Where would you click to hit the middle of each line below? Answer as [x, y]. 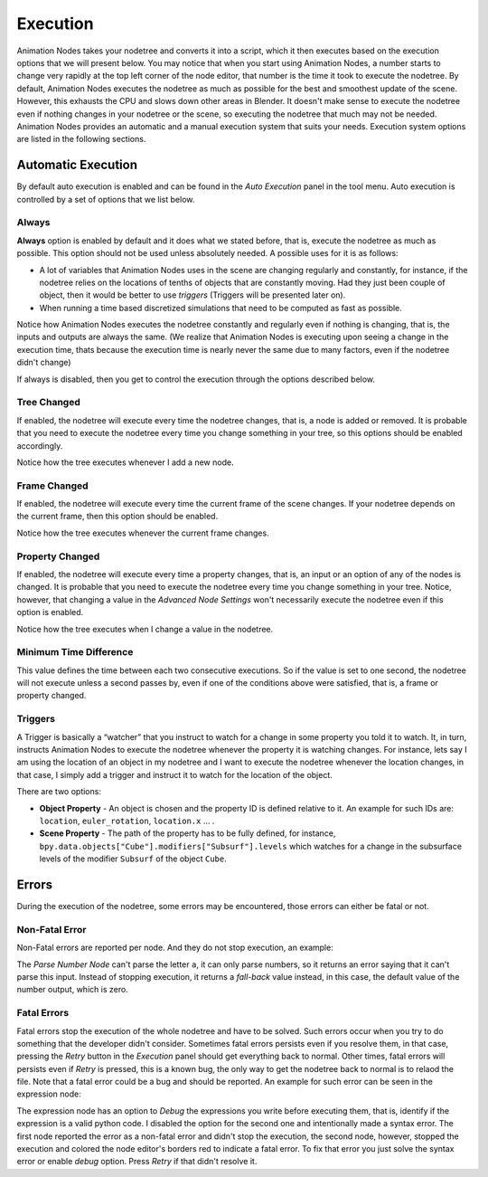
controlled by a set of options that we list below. [106, 199]
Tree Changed [48, 403]
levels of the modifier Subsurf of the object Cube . [133, 859]
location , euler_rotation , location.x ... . [127, 821]
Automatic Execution [77, 165]
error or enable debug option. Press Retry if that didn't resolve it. [137, 1162]
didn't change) [44, 363]
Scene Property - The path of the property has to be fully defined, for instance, [188, 833]
